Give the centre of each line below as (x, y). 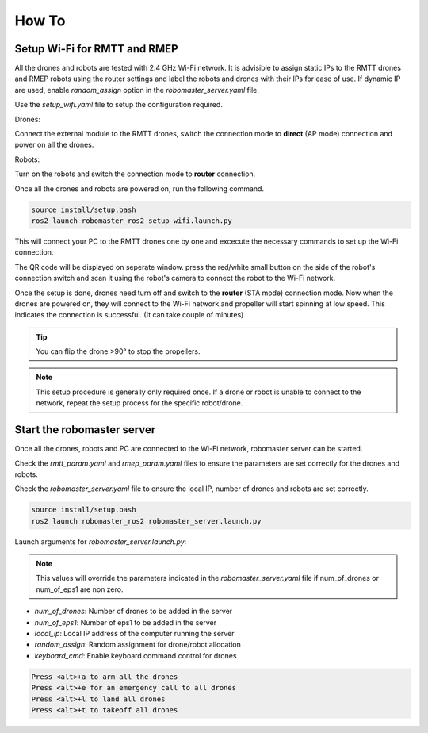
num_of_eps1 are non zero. (80, 589)
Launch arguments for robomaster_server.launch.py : (101, 541)
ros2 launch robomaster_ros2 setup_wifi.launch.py (132, 221)
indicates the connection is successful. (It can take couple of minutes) (129, 315)
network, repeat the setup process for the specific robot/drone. (139, 403)
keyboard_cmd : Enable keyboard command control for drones (136, 655)
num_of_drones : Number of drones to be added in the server (134, 612)
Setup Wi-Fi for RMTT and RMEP (96, 49)
